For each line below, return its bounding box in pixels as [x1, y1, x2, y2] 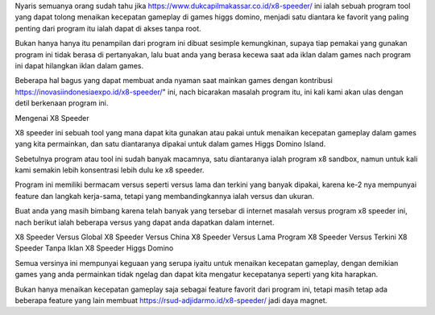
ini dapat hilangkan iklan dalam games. [14, 60, 144, 70]
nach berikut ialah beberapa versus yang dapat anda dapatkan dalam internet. [14, 218, 275, 227]
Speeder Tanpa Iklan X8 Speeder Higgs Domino [14, 243, 174, 253]
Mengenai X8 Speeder [14, 113, 90, 122]
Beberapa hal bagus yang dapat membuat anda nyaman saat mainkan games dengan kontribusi [14, 76, 333, 85]
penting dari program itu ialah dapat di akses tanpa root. [14, 23, 201, 33]
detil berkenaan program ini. [14, 98, 109, 108]
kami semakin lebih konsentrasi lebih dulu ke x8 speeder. [14, 165, 205, 175]
